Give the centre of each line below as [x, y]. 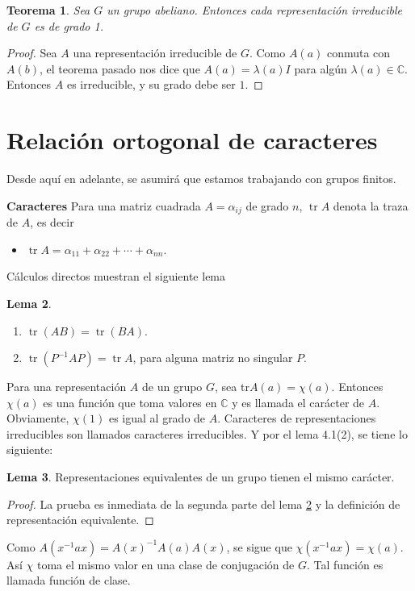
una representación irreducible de [155, 53]
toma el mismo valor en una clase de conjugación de [166, 564]
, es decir [52, 222]
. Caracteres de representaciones [297, 418]
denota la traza [371, 205]
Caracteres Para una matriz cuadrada [104, 205]
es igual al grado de [157, 418]
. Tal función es [345, 564]
